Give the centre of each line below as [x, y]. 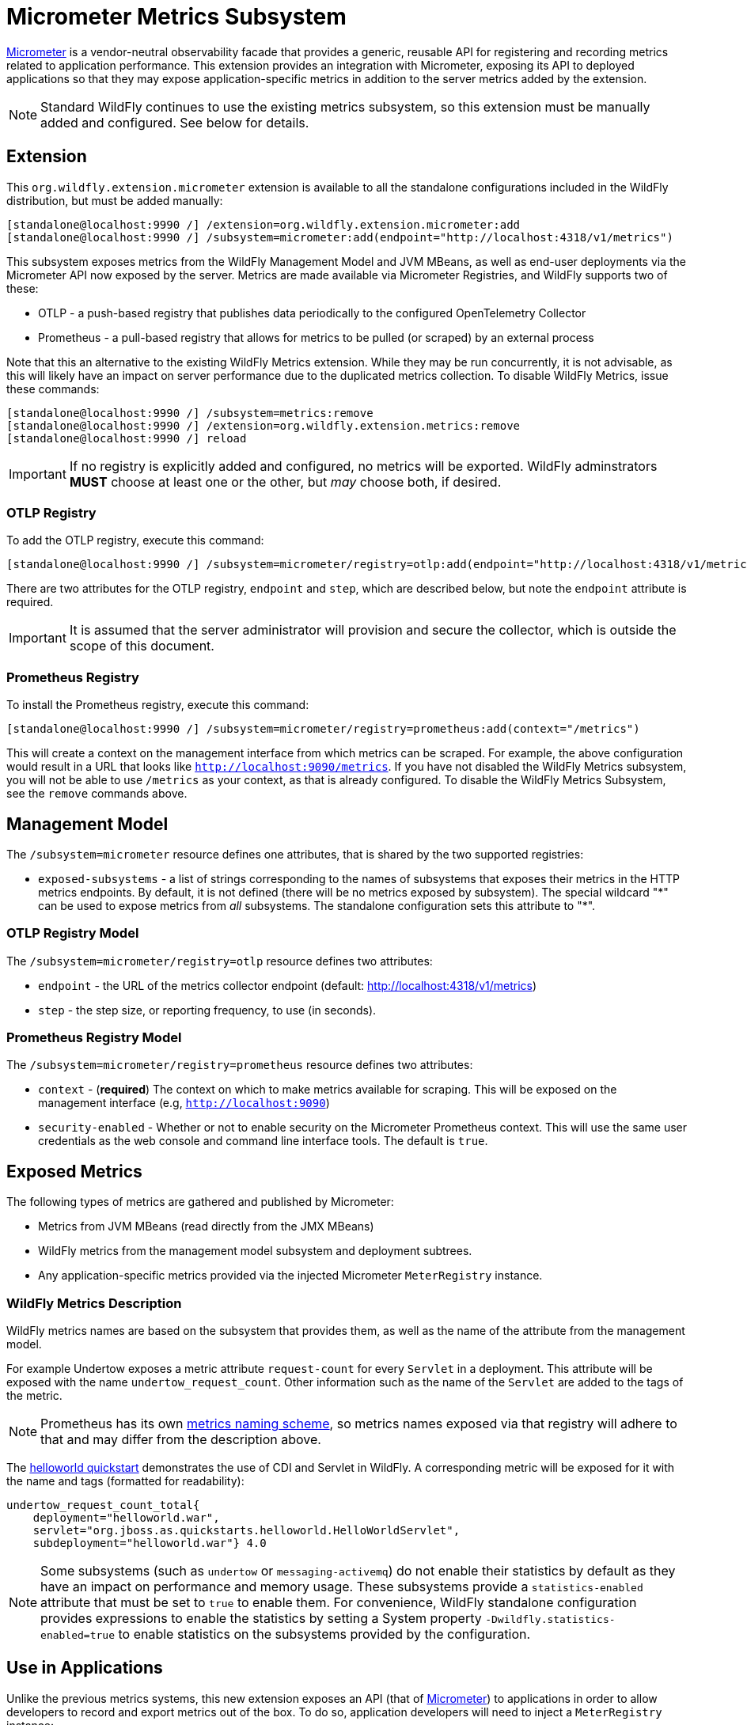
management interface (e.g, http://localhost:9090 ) [184, 1103]
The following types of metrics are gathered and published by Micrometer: [200, 1202]
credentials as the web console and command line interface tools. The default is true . [263, 1141]
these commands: [53, 389]
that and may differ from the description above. [181, 1440]
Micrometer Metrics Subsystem [176, 17]
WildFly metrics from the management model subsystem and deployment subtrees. [255, 1251]
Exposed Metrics [74, 1171]
